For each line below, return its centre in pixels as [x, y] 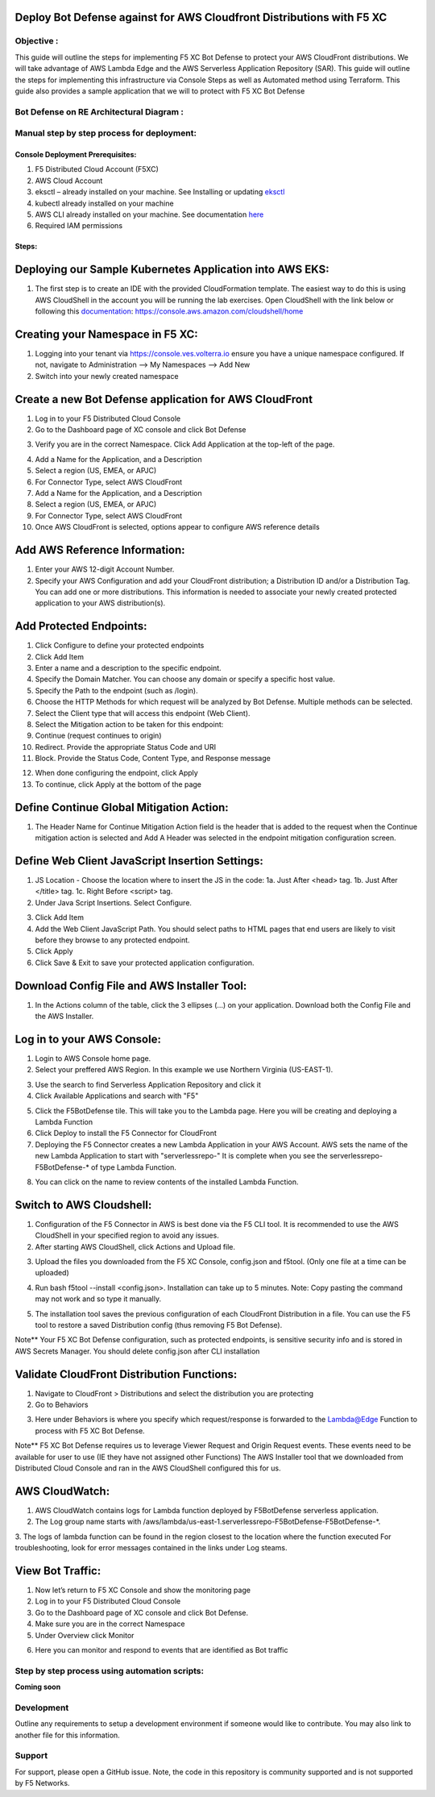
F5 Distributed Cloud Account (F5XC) [97, 169]
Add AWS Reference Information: [100, 550]
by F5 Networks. [42, 1783]
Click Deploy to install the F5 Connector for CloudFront [126, 1134]
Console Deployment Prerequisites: [76, 155]
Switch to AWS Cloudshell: [83, 1205]
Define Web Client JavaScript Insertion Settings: [139, 861]
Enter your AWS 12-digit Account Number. [105, 569]
